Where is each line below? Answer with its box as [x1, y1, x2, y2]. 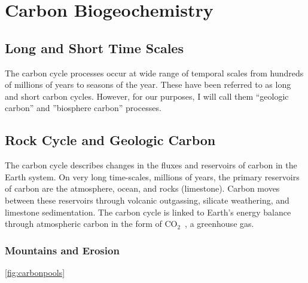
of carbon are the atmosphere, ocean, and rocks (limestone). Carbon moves [5, 182, 280, 195]
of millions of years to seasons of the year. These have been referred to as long [5, 78, 291, 91]
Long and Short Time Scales [5, 38, 184, 57]
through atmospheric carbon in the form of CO [5, 217, 178, 230]
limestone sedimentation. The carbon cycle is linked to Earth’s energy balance [5, 205, 291, 218]
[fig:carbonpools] [5, 266, 65, 278]
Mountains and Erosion [5, 242, 120, 257]
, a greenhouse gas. [185, 217, 254, 230]
